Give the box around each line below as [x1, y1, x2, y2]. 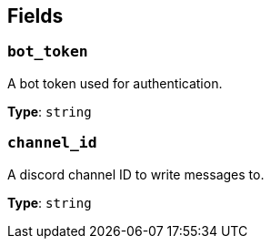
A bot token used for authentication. [7, 75, 223, 91]
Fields [7, 5, 64, 27]
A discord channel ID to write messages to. [7, 166, 265, 182]
